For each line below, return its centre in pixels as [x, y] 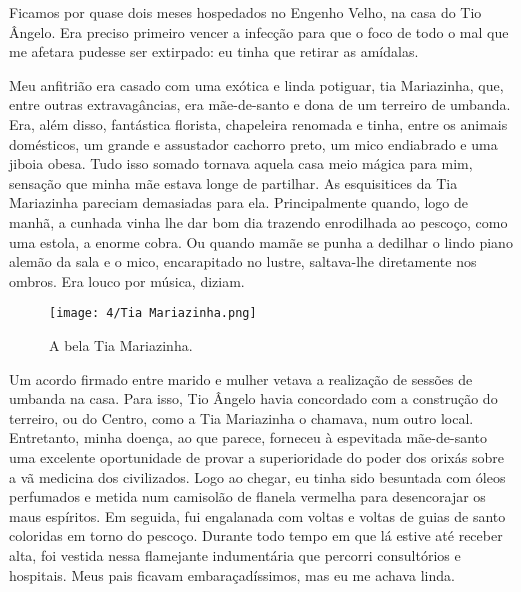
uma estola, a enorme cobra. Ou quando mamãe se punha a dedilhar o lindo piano [261, 241]
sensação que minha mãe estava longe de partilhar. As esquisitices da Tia [233, 182]
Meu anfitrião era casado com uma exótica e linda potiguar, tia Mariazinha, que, [256, 84]
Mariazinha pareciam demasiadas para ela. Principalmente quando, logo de [239, 202]
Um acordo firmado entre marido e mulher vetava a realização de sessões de [241, 378]
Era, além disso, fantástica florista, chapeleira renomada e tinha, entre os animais [258, 123]
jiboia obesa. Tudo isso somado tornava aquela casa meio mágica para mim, [241, 163]
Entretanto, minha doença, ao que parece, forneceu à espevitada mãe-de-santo [248, 437]
